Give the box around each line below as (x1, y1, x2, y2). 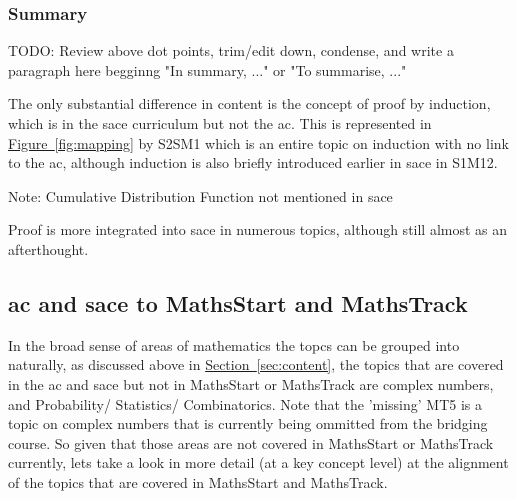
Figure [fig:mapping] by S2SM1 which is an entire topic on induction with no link (8, 132, 509, 153)
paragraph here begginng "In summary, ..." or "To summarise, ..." (8, 59, 407, 80)
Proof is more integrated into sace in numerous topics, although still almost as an (8, 219, 508, 240)
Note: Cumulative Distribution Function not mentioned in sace (8, 185, 393, 206)
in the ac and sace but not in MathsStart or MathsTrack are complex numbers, (8, 373, 494, 394)
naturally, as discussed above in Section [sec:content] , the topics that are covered (8, 354, 504, 375)
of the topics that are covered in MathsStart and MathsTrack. (8, 471, 388, 492)
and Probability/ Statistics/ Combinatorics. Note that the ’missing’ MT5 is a (8, 393, 483, 414)
